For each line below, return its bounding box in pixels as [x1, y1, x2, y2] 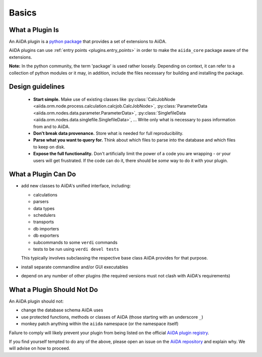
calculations [33, 192, 58, 197]
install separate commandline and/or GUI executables [21, 264, 129, 270]
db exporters [33, 233, 59, 239]
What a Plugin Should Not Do [9, 285, 98, 293]
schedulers [33, 212, 56, 218]
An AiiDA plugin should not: [9, 298, 64, 304]
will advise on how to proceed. [9, 345, 70, 351]
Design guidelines [9, 82, 65, 91]
